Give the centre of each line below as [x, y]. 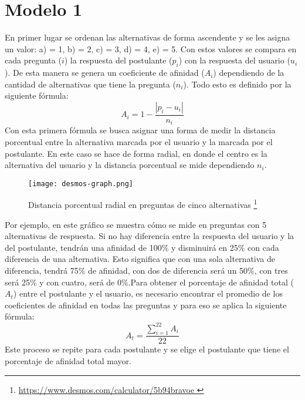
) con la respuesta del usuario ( [234, 60]
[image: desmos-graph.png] [81, 184]
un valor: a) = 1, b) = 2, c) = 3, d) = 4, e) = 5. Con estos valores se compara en [151, 48]
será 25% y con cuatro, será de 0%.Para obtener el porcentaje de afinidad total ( [149, 282]
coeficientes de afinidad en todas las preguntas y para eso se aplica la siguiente [146, 305]
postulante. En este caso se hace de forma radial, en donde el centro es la [136, 153]
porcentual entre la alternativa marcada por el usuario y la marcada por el [139, 141]
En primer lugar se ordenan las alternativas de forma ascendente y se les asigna [148, 37]
